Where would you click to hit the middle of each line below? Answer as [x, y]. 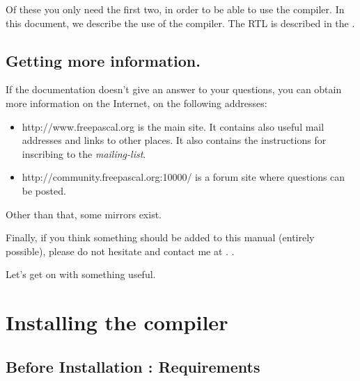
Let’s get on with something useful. [81, 274]
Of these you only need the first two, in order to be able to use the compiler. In [175, 9]
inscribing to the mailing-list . [84, 153]
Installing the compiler [117, 322]
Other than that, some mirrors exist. [84, 214]
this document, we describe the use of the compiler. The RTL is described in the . [180, 23]
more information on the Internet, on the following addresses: [136, 103]
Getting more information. [103, 60]
